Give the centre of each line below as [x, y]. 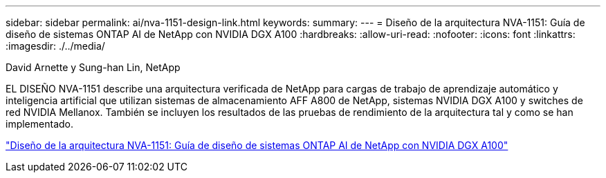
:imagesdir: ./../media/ [55, 46]
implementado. [39, 124]
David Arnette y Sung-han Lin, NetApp [93, 67]
